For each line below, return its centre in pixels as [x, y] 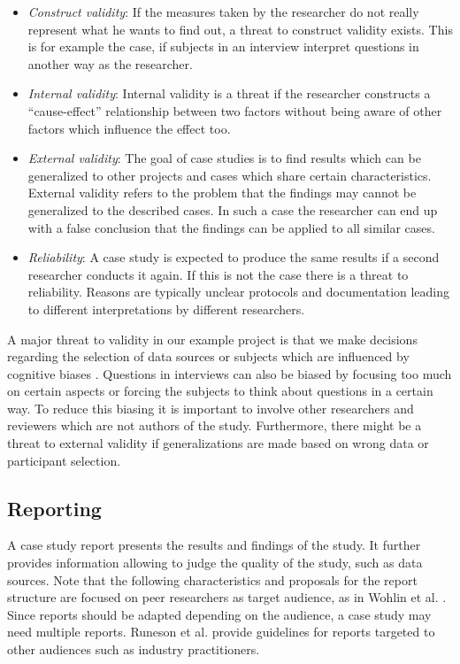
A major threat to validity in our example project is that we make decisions [212, 339]
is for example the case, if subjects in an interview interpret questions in [223, 46]
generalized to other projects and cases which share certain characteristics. [230, 175]
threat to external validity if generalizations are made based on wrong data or [218, 443]
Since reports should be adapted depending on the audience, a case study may [219, 614]
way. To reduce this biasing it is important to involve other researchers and [211, 408]
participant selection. [64, 460]
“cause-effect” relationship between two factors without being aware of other [235, 110]
